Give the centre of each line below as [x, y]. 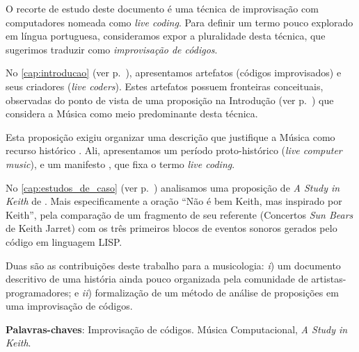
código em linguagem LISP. [64, 241]
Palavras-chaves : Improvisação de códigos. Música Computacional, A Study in [177, 329]
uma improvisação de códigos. [69, 306]
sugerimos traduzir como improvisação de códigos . [112, 49]
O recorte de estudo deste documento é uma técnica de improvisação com [162, 8]
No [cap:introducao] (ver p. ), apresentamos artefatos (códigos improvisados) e [174, 73]
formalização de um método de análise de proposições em [217, 292]
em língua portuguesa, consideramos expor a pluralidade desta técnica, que [166, 36]
